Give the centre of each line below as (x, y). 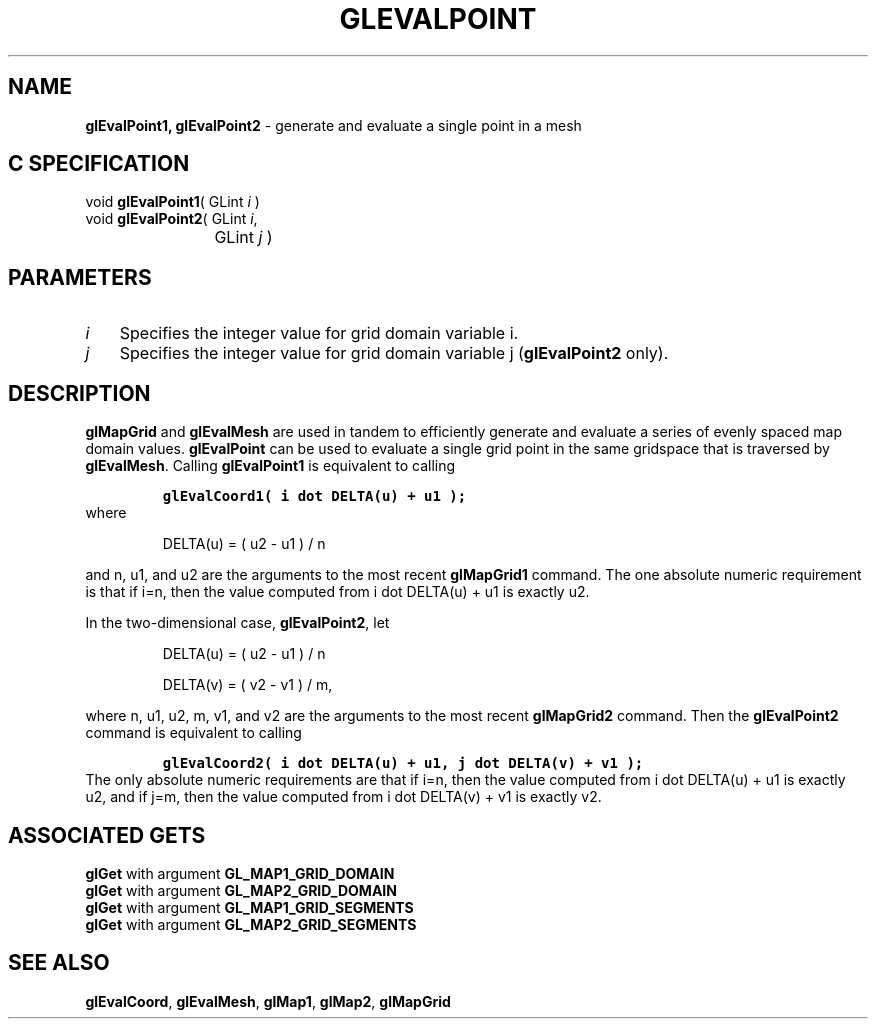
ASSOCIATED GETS (107, 835)
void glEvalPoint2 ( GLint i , (171, 219)
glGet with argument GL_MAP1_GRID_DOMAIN (240, 873)
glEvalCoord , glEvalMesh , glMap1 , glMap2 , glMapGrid (268, 1001)
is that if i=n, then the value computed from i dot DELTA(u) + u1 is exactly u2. (337, 592)
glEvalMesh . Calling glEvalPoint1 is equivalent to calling (270, 466)
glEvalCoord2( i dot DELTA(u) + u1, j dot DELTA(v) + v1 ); (403, 763)
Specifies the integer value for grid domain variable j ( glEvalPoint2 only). (394, 353)
